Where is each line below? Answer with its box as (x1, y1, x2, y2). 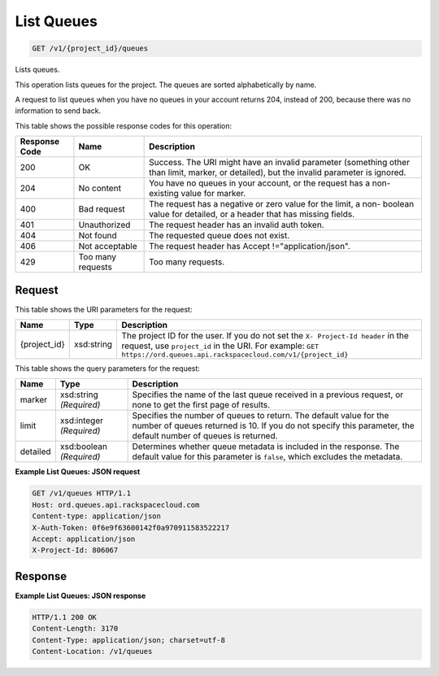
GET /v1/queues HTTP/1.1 (32, 489, 132, 498)
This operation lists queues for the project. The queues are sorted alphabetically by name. (15, 80, 317, 89)
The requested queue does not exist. (149, 230, 290, 242)
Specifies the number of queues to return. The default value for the (132, 410, 389, 421)
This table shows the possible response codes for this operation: (15, 120, 233, 130)
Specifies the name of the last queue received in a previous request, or (132, 389, 404, 400)
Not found (78, 230, 117, 242)
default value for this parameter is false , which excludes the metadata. (132, 451, 403, 463)
